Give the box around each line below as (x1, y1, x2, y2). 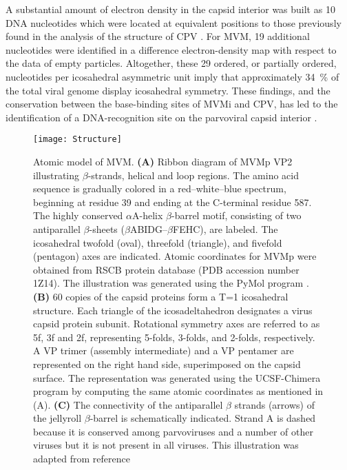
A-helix (132, 208, 163, 223)
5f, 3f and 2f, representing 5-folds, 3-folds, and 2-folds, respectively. (33, 329, 315, 344)
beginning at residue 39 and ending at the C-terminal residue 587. (33, 194, 312, 209)
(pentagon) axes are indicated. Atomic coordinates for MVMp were (33, 249, 317, 263)
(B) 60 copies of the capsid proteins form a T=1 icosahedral (33, 289, 288, 303)
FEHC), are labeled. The (173, 221, 278, 236)
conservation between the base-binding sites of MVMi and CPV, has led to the (6, 96, 338, 111)
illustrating (33, 167, 80, 182)
